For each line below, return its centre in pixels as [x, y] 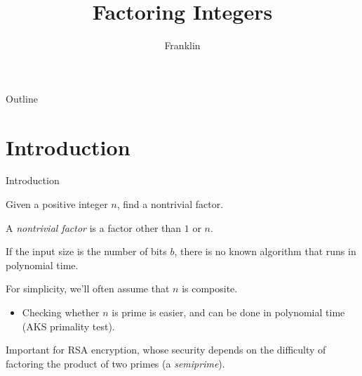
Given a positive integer [57, 204]
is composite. [210, 289]
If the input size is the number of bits [86, 251]
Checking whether [61, 312]
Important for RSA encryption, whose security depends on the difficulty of [166, 350]
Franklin [182, 45]
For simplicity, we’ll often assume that [88, 289]
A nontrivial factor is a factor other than [94, 227]
